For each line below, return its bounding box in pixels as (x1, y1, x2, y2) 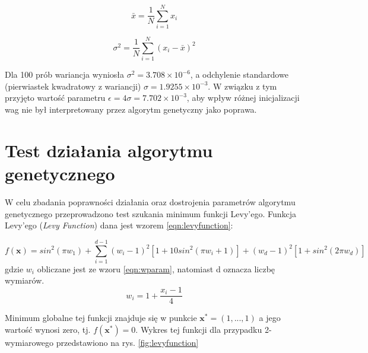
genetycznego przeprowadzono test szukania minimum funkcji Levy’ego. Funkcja (5, 207, 297, 220)
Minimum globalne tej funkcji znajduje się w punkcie (5, 311, 197, 324)
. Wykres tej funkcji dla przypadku (135, 323, 262, 335)
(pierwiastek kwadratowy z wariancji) (5, 79, 141, 92)
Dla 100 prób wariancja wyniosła (5, 68, 125, 81)
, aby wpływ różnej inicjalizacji (186, 91, 300, 104)
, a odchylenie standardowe (190, 68, 288, 81)
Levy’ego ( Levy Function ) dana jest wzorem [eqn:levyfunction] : (5, 219, 233, 231)
